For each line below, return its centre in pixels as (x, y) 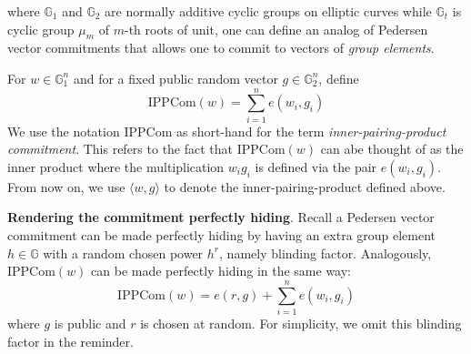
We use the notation (64, 131)
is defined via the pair (316, 166)
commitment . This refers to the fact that (120, 149)
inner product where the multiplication (116, 166)
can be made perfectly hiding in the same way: (221, 271)
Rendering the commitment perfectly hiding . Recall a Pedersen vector (221, 217)
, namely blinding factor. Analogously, (326, 253)
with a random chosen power (123, 253)
